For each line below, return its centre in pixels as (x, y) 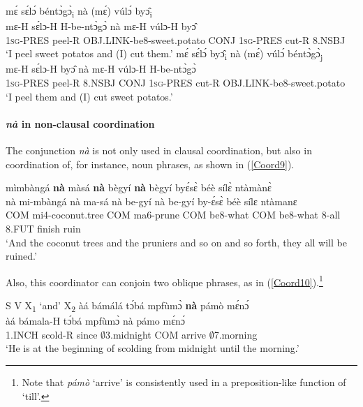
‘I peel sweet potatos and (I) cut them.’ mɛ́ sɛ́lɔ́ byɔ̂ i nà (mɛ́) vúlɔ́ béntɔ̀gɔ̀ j (164, 54)
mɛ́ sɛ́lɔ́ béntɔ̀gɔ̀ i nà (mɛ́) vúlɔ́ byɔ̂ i (79, 12)
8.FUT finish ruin (43, 228)
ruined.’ (21, 256)
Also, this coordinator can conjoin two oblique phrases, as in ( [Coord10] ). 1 (164, 281)
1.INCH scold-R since (52, 334)
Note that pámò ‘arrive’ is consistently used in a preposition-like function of (184, 382)
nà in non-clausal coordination (80, 123)
